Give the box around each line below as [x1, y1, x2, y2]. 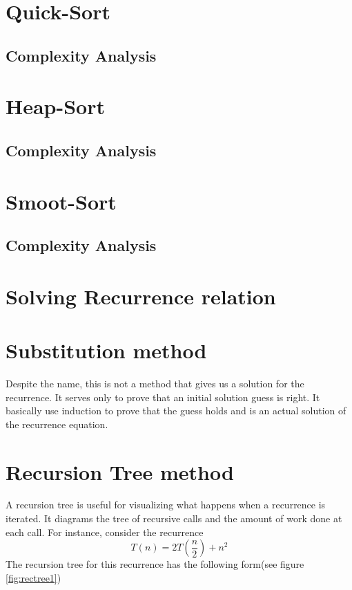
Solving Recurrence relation [6, 282, 276, 310]
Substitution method [6, 336, 207, 365]
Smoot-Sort [6, 187, 117, 215]
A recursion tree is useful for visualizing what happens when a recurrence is [6, 497, 326, 512]
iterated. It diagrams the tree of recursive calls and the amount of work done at [6, 511, 342, 526]
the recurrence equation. [6, 416, 108, 431]
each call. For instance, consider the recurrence [6, 524, 204, 539]
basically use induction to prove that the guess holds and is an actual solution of [6, 403, 346, 418]
